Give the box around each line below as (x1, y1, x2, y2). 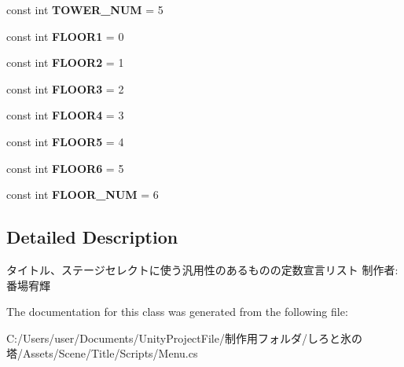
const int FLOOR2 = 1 (6, 54, 124, 71)
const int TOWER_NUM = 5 (6, 2, 163, 17)
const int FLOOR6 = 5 (6, 160, 124, 176)
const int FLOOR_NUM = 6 (6, 186, 159, 203)
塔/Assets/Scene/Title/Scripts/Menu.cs (6, 345, 198, 361)
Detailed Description (6, 225, 178, 249)
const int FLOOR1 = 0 (6, 28, 124, 44)
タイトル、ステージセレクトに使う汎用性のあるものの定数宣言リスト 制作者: (6, 261, 398, 277)
